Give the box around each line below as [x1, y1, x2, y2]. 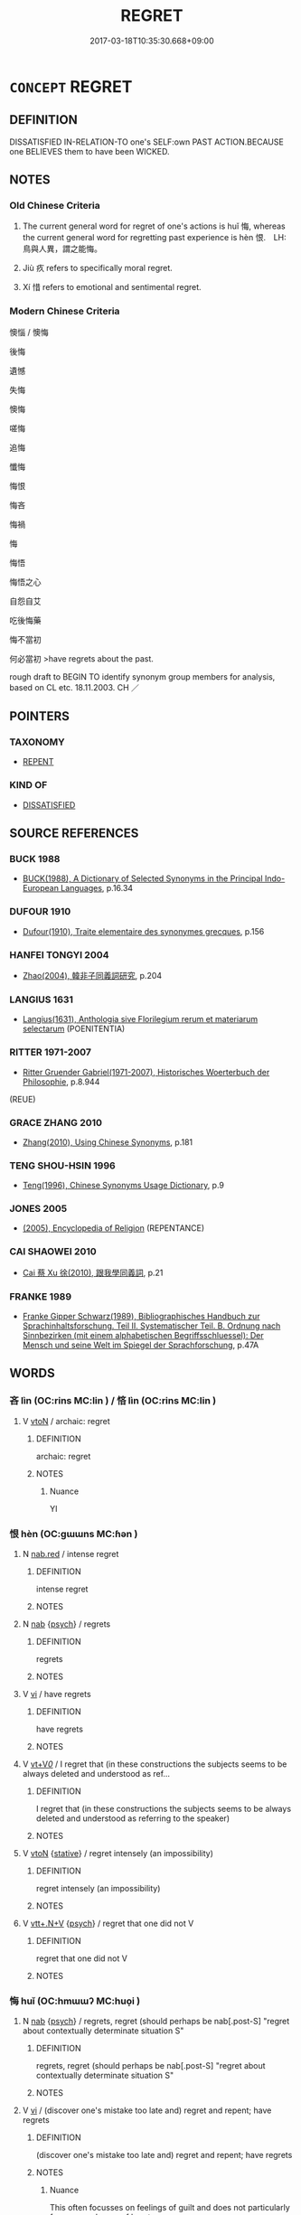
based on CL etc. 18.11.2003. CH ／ [9, 681, 140, 692]
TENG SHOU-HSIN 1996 [9, 1159, 116, 1171]
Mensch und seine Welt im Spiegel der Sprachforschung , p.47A [22, 1339, 259, 1351]
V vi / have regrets [22, 1689, 92, 1700]
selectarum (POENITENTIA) [22, 1023, 126, 1035]
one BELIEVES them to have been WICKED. [9, 145, 170, 156]
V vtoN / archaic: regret [22, 1415, 110, 1426]
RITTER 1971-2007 [9, 1046, 92, 1058]
